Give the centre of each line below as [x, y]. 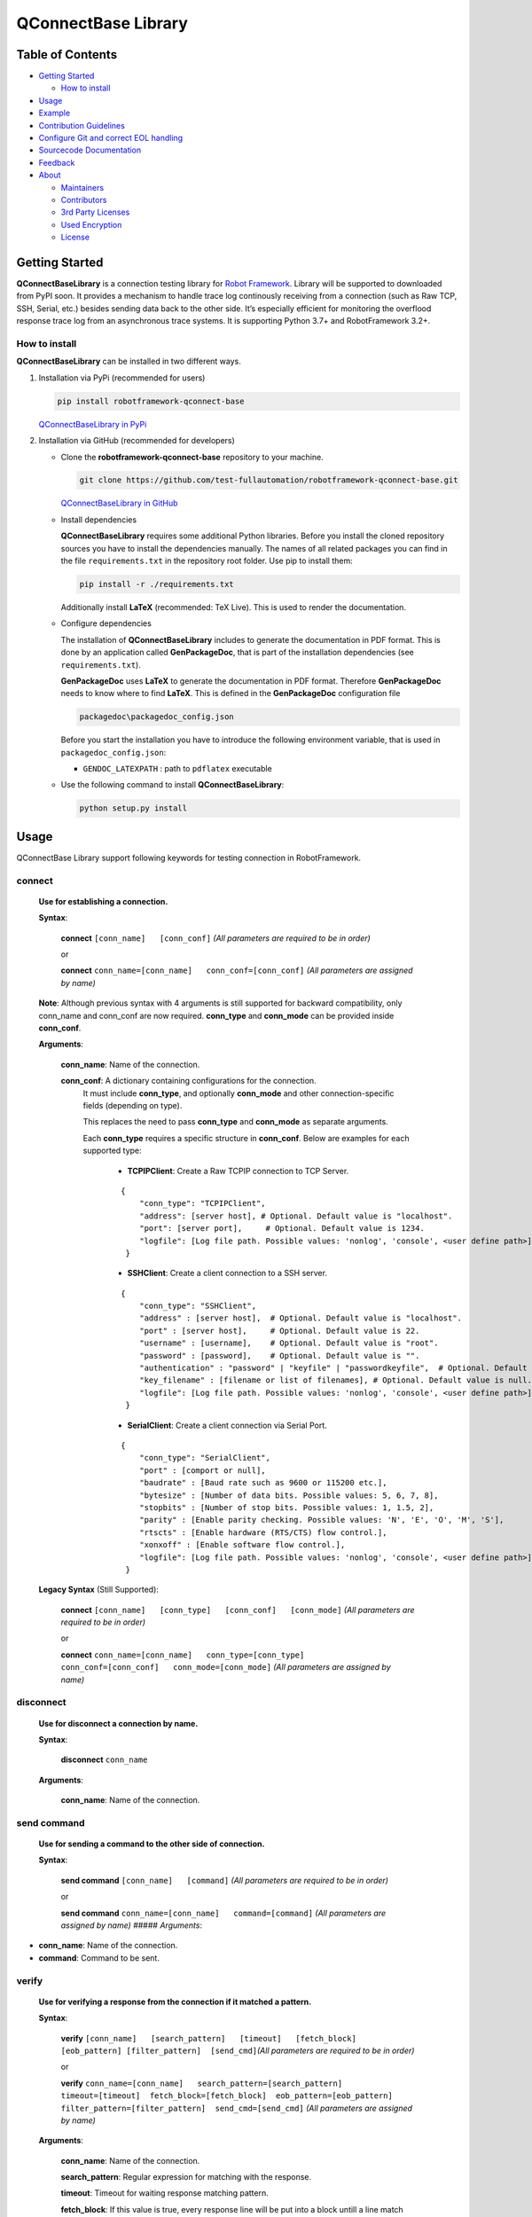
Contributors [84, 200]
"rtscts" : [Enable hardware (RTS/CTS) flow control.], [263, 1532]
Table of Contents [67, 55]
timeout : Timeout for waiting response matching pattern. [165, 2193]
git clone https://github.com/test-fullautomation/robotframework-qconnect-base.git [269, 480]
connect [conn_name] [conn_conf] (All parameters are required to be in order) [216, 938]
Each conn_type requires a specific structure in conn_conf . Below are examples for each [246, 1138]
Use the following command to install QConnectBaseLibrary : [172, 785]
